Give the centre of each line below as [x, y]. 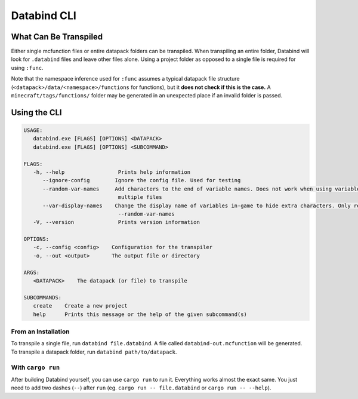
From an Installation [40, 332]
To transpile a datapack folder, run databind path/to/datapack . [94, 352]
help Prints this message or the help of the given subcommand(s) [140, 314]
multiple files [140, 197]
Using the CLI [36, 113]
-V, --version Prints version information [116, 222]
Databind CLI [44, 16]
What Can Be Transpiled [57, 37]
